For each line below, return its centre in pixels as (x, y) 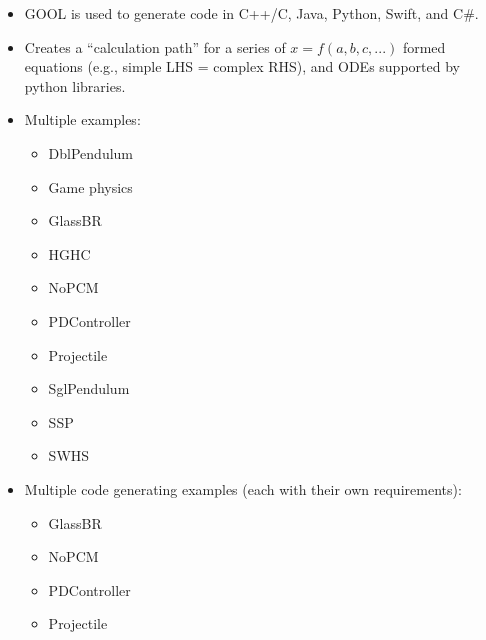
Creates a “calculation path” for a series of (155, 46)
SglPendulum (89, 388)
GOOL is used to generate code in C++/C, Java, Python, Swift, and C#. (251, 13)
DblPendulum (91, 152)
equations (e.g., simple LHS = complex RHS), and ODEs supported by (242, 66)
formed (424, 46)
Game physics (90, 186)
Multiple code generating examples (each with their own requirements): (243, 488)
